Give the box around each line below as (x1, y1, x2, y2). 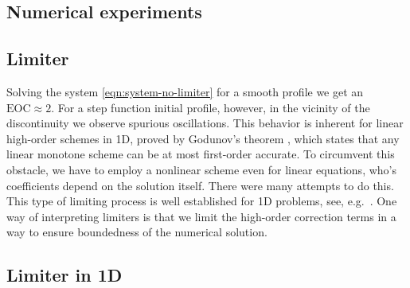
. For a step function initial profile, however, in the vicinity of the (51, 99, 370, 115)
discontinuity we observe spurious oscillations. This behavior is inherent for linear (6, 115, 404, 131)
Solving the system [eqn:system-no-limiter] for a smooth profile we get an (6, 83, 364, 99)
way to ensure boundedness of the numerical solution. (6, 224, 267, 240)
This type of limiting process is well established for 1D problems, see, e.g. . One (6, 193, 397, 209)
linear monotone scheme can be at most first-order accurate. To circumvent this (6, 146, 395, 162)
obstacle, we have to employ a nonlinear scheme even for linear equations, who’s (6, 161, 396, 177)
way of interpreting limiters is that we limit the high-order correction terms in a (6, 208, 396, 224)
